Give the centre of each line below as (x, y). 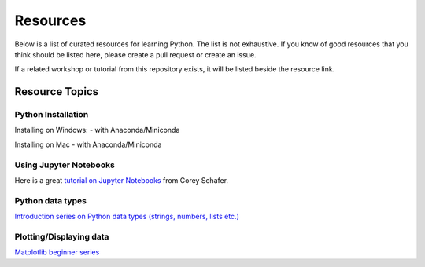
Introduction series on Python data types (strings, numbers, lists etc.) (127, 217)
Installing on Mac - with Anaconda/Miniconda (88, 144)
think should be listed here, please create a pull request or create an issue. (135, 54)
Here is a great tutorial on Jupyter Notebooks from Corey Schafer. (121, 181)
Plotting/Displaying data (62, 236)
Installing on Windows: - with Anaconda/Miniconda (97, 130)
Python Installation (52, 115)
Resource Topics (56, 91)
